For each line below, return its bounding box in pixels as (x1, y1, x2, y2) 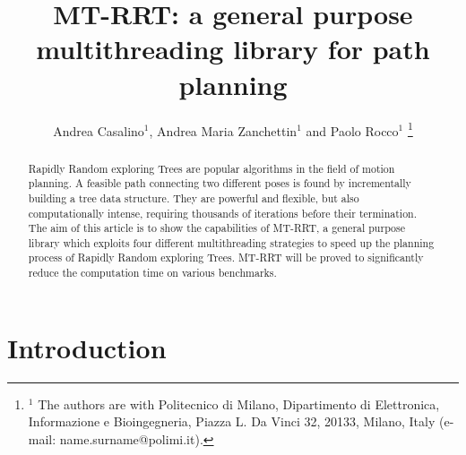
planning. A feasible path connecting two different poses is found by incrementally (28, 176, 411, 191)
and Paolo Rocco (306, 121, 399, 140)
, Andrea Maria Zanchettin (149, 121, 298, 140)
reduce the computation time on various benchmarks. (28, 265, 277, 280)
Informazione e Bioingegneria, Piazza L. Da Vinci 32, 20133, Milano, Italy (28, 412, 436, 431)
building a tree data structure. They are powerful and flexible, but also (28, 190, 359, 205)
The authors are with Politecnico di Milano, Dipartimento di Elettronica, (38, 394, 440, 413)
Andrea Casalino (53, 121, 144, 140)
